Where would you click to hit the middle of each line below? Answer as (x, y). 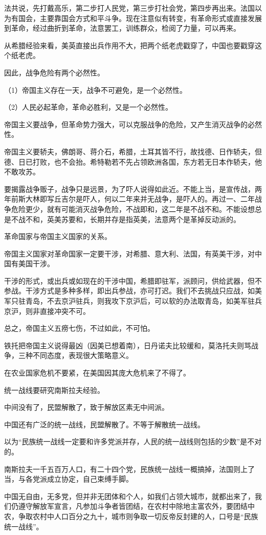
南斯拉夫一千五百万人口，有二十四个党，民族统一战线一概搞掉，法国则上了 (129, 469)
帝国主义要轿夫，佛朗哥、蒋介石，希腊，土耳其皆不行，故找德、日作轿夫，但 (133, 151)
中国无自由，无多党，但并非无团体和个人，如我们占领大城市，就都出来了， (129, 496)
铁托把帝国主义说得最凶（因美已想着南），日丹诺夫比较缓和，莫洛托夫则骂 (128, 345)
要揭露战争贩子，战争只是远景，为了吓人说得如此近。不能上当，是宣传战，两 (133, 189)
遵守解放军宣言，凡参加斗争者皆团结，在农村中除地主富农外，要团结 (133, 506)
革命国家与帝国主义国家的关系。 (58, 236)
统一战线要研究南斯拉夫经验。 (54, 390)
